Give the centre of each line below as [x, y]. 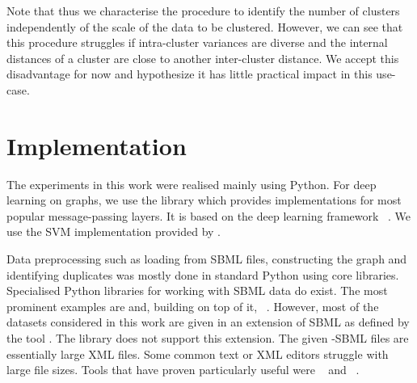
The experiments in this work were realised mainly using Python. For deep [192, 184]
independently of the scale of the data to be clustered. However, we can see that [205, 26]
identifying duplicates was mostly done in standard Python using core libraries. [203, 274]
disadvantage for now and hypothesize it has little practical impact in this [190, 74]
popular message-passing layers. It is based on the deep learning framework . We [209, 215]
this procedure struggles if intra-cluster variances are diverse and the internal [197, 42]
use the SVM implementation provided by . [114, 231]
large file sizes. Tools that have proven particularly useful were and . [183, 370]
